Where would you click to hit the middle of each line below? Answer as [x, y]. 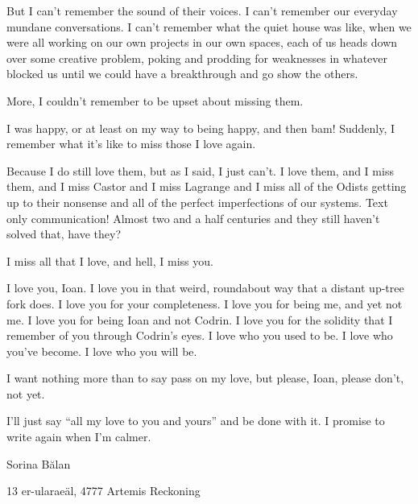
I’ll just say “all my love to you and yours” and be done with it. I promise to [196, 421]
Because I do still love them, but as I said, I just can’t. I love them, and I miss [200, 170]
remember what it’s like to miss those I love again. [131, 144]
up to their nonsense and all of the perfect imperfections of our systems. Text [197, 202]
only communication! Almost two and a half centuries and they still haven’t [193, 218]
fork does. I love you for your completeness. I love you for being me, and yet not [205, 303]
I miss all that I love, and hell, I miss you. [110, 260]
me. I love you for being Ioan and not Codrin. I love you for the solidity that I [200, 319]
